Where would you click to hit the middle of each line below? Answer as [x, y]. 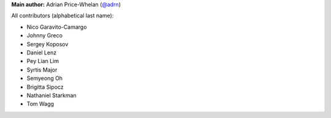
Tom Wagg [40, 104]
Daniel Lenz [42, 53]
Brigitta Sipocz [45, 87]
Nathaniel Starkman [51, 95]
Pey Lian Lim [43, 61]
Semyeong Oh [45, 78]
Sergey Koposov [48, 44]
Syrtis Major [42, 70]
